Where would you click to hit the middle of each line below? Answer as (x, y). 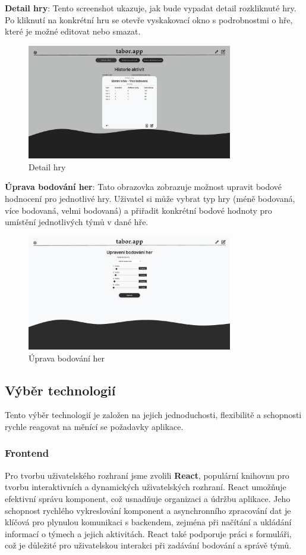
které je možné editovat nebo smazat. (73, 31)
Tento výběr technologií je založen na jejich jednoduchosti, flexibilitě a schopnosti (153, 415)
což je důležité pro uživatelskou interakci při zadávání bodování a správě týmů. (148, 545)
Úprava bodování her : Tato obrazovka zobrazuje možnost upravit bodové (143, 187)
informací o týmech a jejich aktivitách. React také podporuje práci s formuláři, (148, 533)
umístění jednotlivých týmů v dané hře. (77, 222)
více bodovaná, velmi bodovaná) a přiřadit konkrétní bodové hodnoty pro (138, 210)
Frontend (27, 453)
